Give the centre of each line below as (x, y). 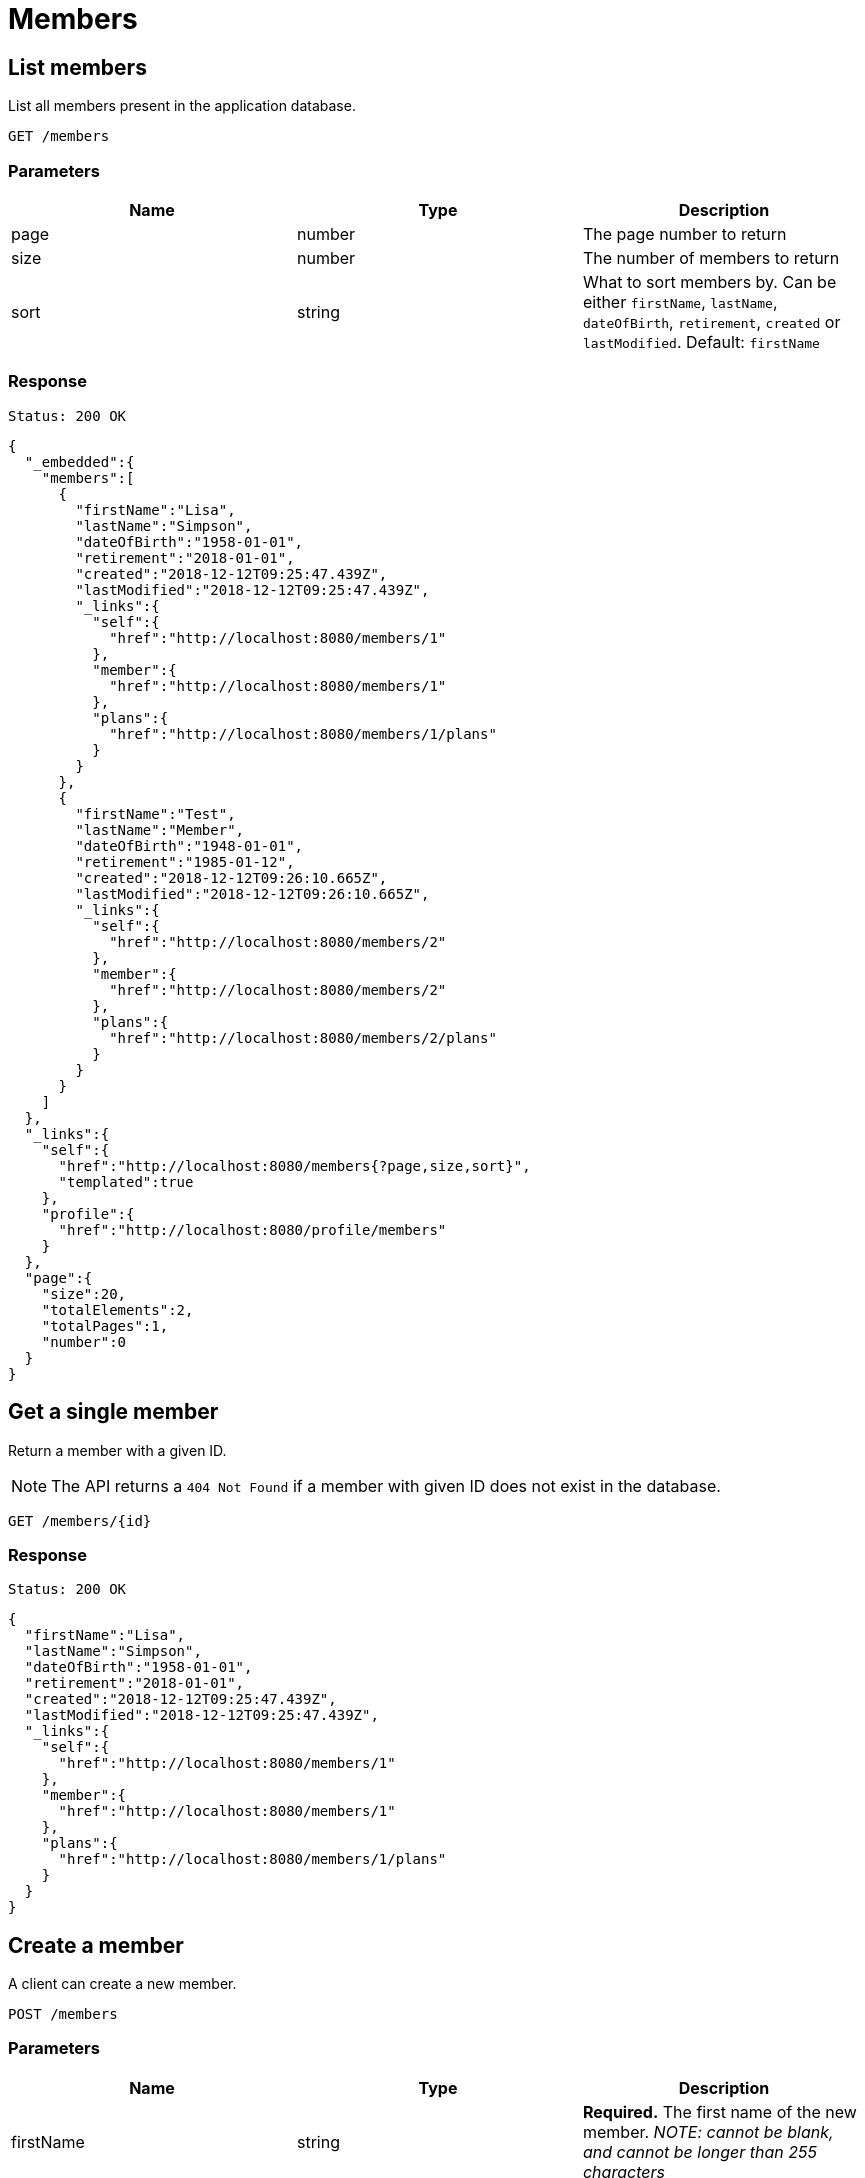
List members (77, 67)
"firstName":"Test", (155, 813)
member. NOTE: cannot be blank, (708, 2131)
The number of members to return (711, 257)
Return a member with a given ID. (117, 1450)
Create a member (96, 1945)
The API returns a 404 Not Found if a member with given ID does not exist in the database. (386, 1485)
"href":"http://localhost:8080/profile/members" (252, 1229)
